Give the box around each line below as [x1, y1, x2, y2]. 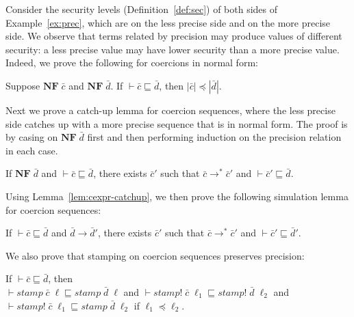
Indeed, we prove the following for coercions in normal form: [5, 55, 258, 70]
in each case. [5, 143, 58, 157]
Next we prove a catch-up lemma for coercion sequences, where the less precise [5, 102, 336, 117]
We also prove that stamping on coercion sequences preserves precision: [5, 248, 305, 262]
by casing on [5, 130, 58, 144]
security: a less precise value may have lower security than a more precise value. [5, 42, 340, 56]
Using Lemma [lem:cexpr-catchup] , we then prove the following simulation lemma [5, 189, 349, 203]
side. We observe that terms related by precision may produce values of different [5, 29, 342, 43]
